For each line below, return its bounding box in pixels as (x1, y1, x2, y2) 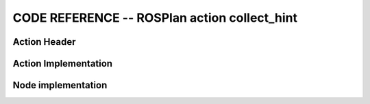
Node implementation (12, 80, 108, 91)
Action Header (12, 36, 76, 48)
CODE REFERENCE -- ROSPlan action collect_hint (12, 10, 298, 25)
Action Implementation (12, 58, 113, 69)
